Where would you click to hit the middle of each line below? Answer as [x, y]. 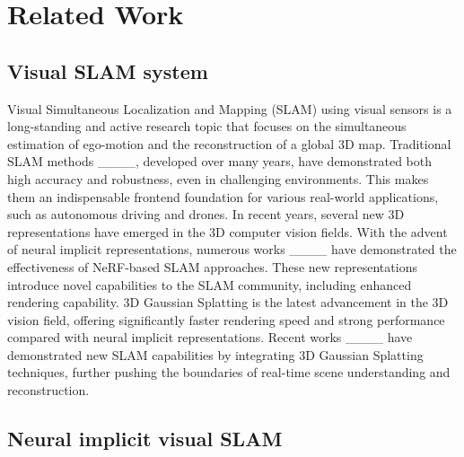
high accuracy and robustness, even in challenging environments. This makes [218, 178]
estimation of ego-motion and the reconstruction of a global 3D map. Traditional [229, 143]
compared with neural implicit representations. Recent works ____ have [210, 337]
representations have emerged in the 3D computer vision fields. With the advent [228, 231]
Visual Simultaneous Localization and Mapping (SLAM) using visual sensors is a [230, 108]
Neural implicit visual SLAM [145, 439]
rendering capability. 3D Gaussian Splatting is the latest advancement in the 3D [228, 302]
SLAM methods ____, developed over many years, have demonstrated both [220, 161]
